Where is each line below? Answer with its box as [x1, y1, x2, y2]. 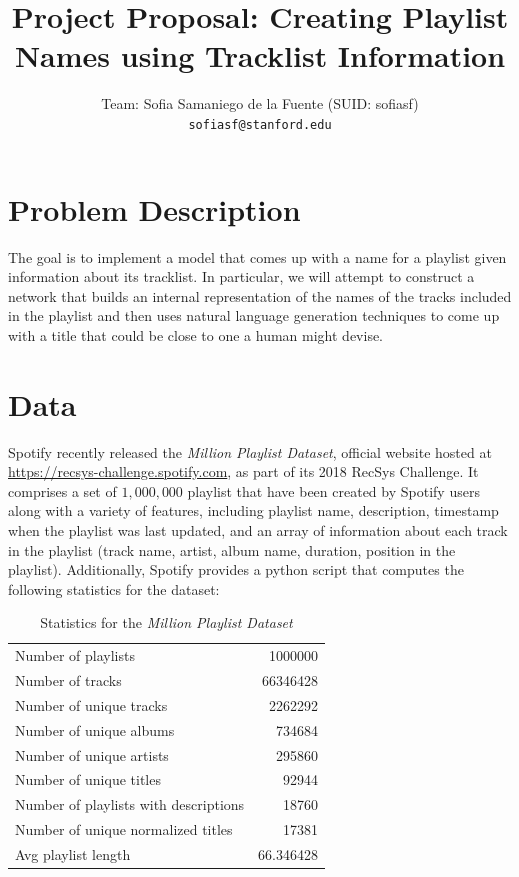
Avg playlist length [15, 843, 131, 864]
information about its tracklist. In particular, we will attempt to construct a [8, 266, 475, 287]
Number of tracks [15, 670, 122, 691]
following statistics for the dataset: [8, 578, 220, 599]
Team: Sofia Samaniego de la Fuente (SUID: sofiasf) [101, 93, 419, 114]
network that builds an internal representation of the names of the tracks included [8, 285, 512, 306]
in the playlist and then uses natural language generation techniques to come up [8, 305, 500, 326]
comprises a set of [8, 480, 117, 501]
